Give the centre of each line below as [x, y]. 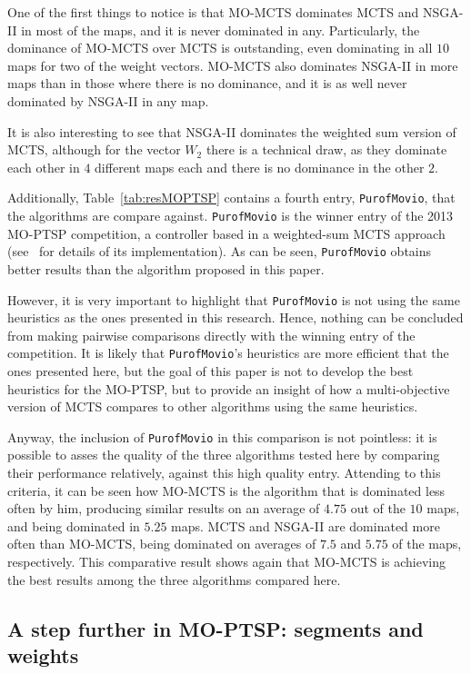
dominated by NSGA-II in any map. [108, 100]
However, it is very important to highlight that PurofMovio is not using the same [234, 299]
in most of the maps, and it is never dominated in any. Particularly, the [220, 30]
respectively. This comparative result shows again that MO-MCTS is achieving [227, 561]
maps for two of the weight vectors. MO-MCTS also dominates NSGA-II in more [233, 65]
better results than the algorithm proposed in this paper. [166, 268]
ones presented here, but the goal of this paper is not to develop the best [210, 371]
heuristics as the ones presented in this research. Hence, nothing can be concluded [235, 317]
